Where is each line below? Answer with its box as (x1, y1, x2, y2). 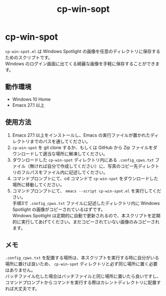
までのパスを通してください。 (29, 138, 91, 144)
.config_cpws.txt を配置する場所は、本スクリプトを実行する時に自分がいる (5, 255, 160, 261)
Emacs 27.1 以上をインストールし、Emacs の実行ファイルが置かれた (12, 132, 151, 138)
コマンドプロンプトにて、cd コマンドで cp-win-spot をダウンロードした (12, 175, 159, 181)
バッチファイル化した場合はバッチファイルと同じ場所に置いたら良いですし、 (5, 273, 162, 279)
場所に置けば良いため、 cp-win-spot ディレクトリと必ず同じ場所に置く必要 (5, 261, 158, 267)
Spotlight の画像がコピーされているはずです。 (12, 206, 106, 212)
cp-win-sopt (56, 3, 110, 15)
